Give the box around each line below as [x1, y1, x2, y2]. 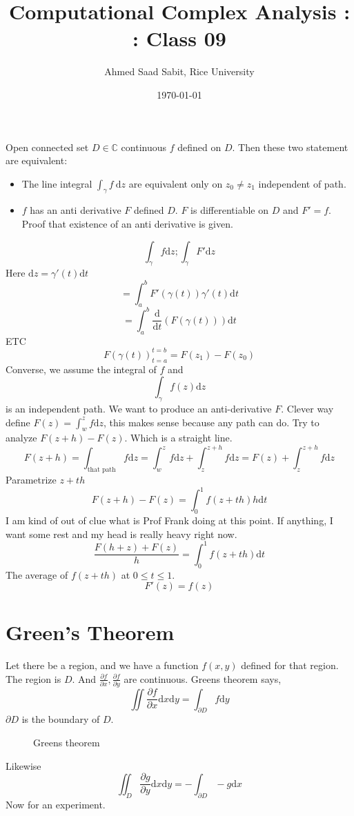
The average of [6, 567, 68, 581]
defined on [177, 139, 222, 154]
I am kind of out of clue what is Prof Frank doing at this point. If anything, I [6, 513, 333, 528]
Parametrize [6, 472, 57, 487]
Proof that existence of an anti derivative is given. [21, 217, 233, 231]
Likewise [6, 758, 41, 773]
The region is [6, 671, 61, 686]
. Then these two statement [232, 139, 348, 154]
